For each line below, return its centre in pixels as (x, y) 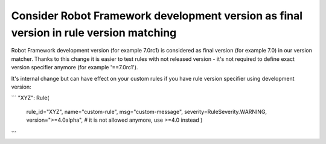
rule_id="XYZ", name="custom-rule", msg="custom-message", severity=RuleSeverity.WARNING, (147, 111)
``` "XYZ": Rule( (30, 98)
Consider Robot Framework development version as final (157, 16)
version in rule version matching (94, 33)
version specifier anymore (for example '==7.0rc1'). (75, 67)
